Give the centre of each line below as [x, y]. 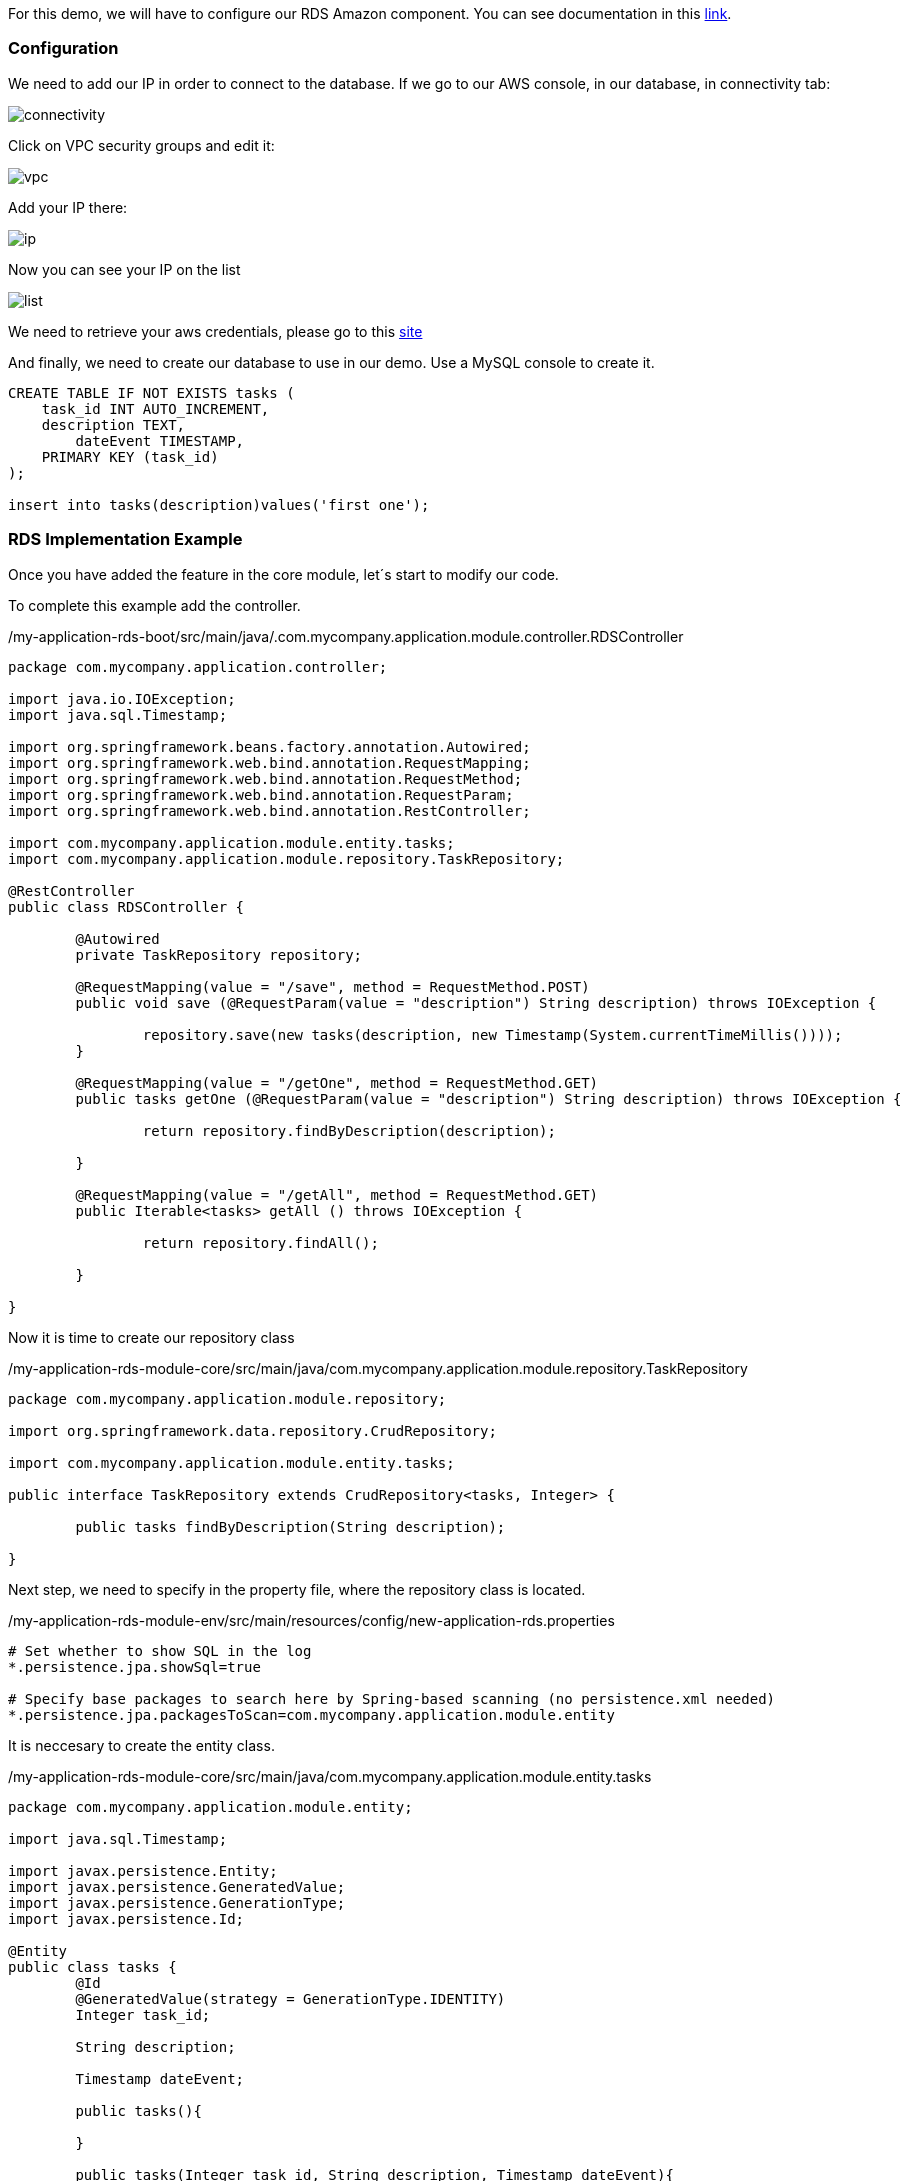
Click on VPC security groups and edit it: [141, 145]
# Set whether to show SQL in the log [160, 1650]
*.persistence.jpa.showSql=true [134, 1666]
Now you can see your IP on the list [124, 269]
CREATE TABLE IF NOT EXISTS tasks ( [151, 392]
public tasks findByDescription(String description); [290, 1526]
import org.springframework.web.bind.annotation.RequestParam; [261, 794]
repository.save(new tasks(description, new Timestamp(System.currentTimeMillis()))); [492, 1034]
